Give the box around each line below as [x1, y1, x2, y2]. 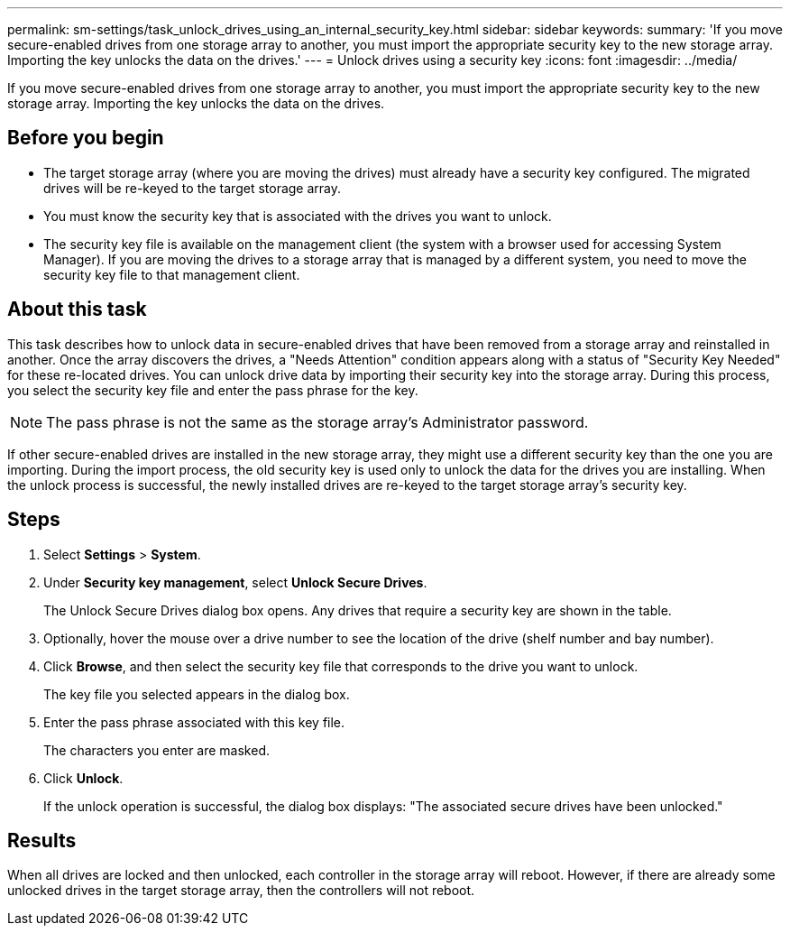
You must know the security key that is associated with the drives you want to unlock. [43, 208, 552, 224]
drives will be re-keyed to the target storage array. [43, 180, 342, 196]
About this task [7, 298, 147, 321]
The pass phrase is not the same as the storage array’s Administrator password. [46, 412, 589, 431]
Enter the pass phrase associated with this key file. [43, 714, 345, 730]
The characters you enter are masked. [43, 742, 270, 758]
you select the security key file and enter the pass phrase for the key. [7, 382, 418, 398]
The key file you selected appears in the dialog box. [43, 686, 350, 702]
